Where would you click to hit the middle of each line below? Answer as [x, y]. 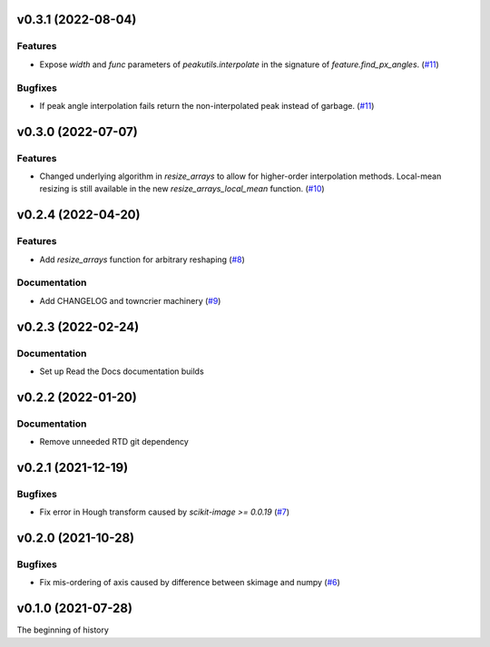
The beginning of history [63, 630]
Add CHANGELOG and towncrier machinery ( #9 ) [130, 300]
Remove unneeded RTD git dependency [114, 442]
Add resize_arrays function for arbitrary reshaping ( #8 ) [142, 260]
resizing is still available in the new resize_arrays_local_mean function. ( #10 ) [182, 189]
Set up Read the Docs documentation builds [122, 371]
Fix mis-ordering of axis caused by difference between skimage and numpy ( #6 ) [190, 583]
